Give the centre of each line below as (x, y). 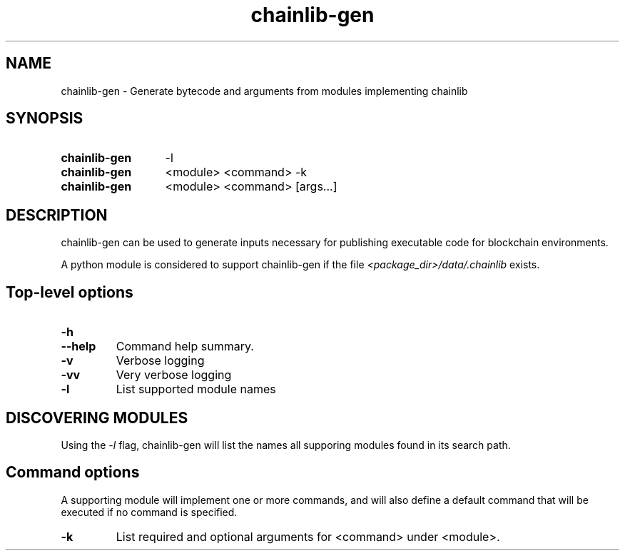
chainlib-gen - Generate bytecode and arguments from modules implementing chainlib (264, 91)
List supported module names (196, 389)
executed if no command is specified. (149, 512)
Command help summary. (185, 347)
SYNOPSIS (45, 118)
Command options (73, 472)
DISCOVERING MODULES (97, 418)
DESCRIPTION (57, 215)
